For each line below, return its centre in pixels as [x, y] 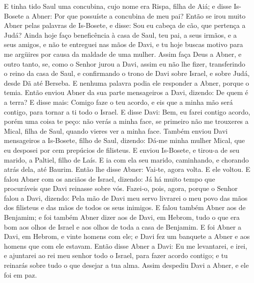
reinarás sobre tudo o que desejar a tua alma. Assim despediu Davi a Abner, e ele [127, 265]
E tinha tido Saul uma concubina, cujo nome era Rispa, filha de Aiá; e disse [118, 6]
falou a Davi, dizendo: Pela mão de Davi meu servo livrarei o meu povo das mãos [126, 198]
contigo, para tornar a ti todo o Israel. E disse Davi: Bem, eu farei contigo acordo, [127, 111]
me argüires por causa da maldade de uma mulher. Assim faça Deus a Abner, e [123, 54]
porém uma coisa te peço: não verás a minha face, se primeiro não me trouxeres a [126, 121]
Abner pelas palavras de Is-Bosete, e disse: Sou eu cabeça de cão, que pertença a [125, 25]
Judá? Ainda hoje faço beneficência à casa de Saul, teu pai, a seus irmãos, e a [120, 35]
